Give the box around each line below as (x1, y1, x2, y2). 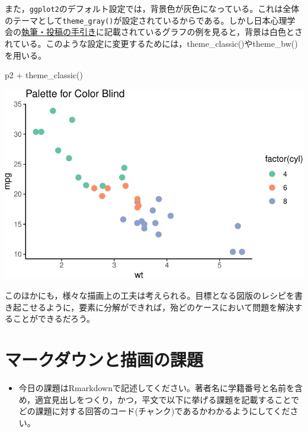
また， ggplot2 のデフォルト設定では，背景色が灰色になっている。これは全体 (5, 2, 300, 14)
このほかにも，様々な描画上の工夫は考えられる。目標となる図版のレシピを (5, 289, 295, 302)
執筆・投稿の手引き (21, 25, 96, 38)
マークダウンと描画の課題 (5, 347, 203, 372)
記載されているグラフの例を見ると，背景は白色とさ (104, 25, 303, 38)
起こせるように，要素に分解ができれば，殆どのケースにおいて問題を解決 (12, 300, 294, 313)
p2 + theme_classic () (5, 69, 84, 81)
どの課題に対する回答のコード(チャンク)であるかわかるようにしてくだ (18, 405, 290, 417)
